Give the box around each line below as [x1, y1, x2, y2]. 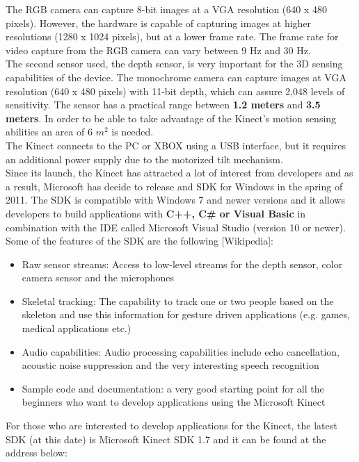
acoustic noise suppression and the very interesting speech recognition [22, 358, 319, 372]
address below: [6, 445, 67, 460]
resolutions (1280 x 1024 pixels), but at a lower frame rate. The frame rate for [6, 29, 339, 44]
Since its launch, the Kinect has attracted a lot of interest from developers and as [6, 165, 353, 180]
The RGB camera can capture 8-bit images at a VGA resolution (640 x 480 [6, 2, 328, 16]
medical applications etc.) [22, 321, 131, 336]
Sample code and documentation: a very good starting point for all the [22, 381, 324, 395]
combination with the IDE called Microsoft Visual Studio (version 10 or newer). [6, 220, 346, 234]
